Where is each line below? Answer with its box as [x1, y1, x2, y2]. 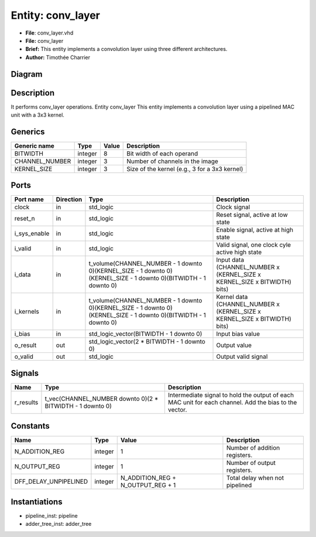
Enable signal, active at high [216, 226, 294, 234]
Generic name [14, 141, 55, 149]
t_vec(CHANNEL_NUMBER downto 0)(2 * [44, 395, 159, 403]
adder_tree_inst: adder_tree [25, 521, 92, 528]
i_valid [14, 244, 32, 253]
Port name [14, 195, 44, 203]
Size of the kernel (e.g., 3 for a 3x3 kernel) [126, 165, 243, 173]
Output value [216, 341, 252, 349]
